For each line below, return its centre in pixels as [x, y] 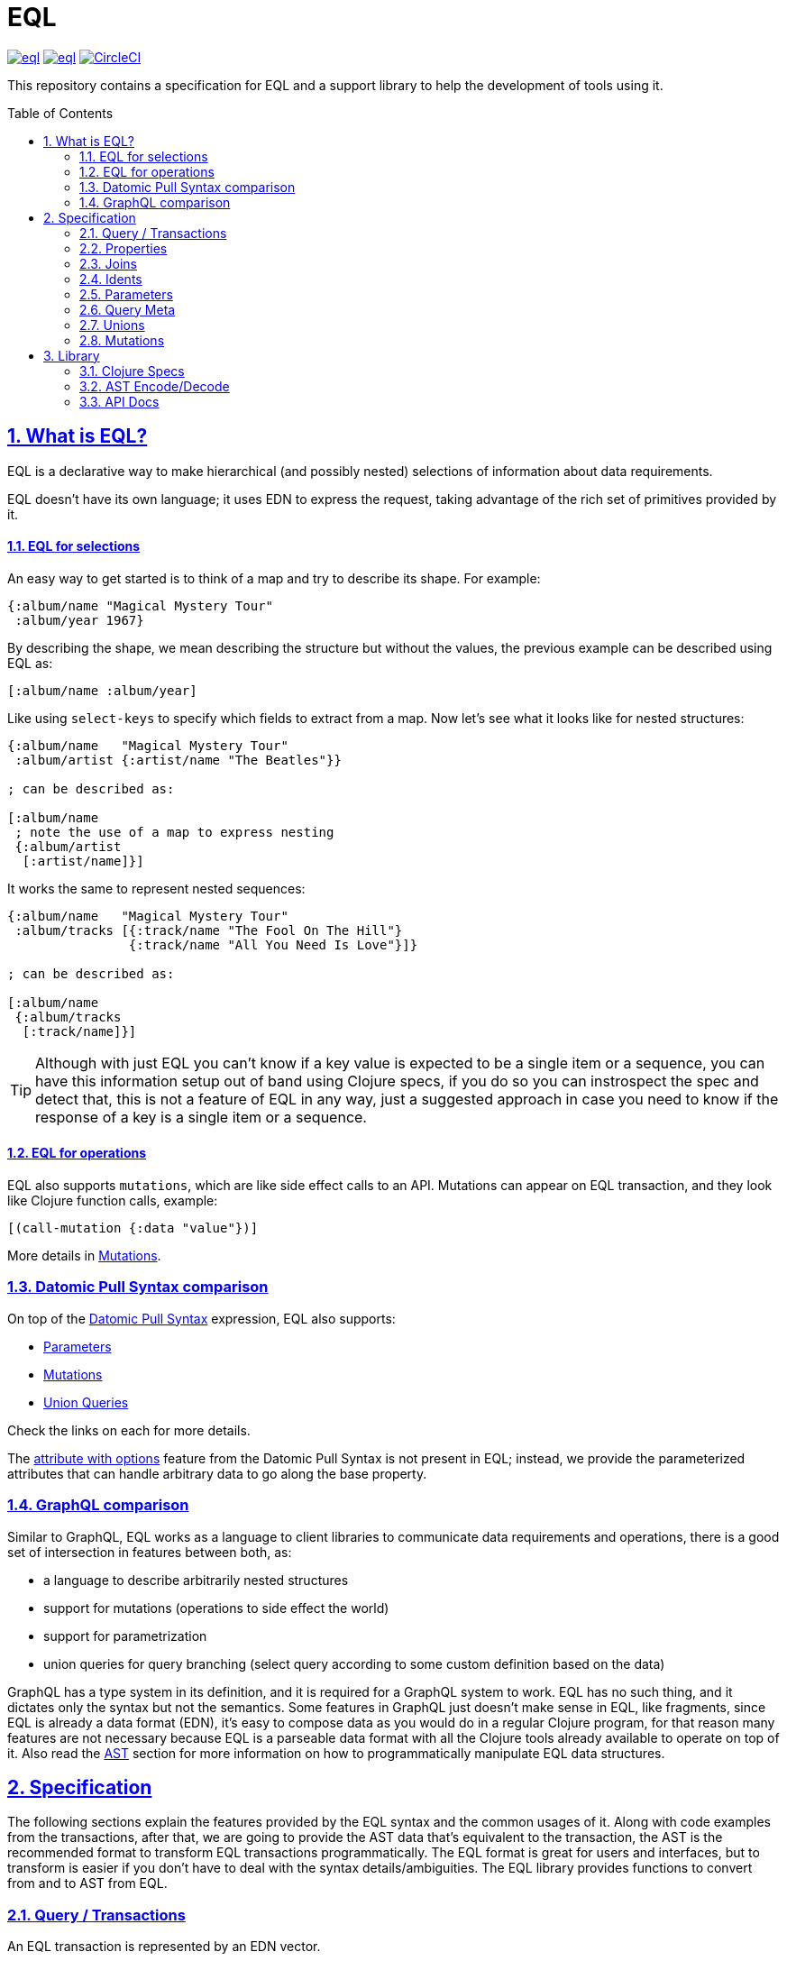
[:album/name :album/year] [102, 690]
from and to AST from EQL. [87, 1883]
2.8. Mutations [122, 340]
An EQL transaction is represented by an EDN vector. [164, 1947]
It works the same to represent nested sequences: [156, 888]
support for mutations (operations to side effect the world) [216, 1608]
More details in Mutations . [84, 1256]
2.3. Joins [108, 263]
